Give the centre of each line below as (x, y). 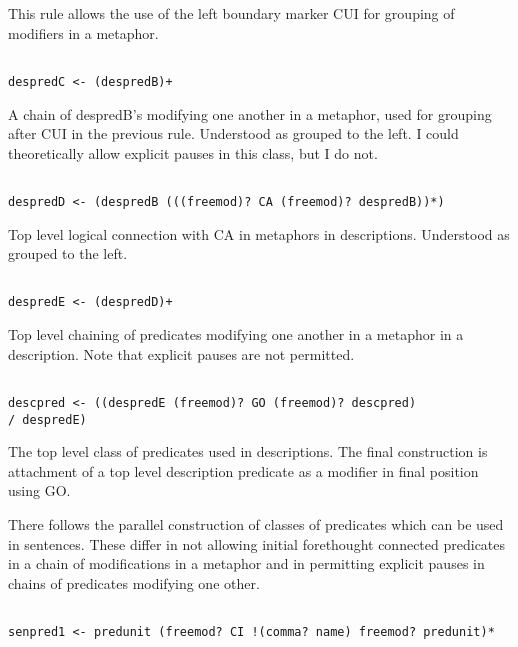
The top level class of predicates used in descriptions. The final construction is (248, 451)
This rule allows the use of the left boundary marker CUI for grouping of (231, 13)
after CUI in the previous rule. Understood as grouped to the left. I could (233, 133)
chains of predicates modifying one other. (134, 582)
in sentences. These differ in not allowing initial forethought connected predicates (257, 543)
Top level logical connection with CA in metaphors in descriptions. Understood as (259, 233)
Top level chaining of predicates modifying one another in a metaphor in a (236, 334)
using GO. (39, 490)
